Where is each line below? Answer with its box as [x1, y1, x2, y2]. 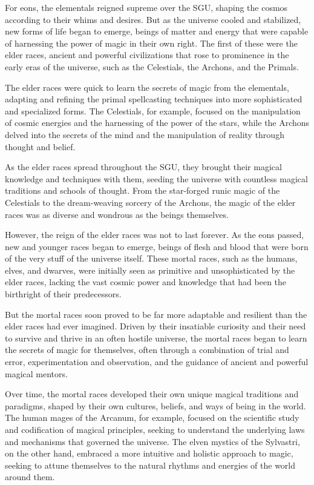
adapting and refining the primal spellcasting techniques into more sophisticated [5, 93, 303, 105]
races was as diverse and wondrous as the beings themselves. [5, 208, 229, 220]
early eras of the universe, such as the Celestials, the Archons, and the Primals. [5, 60, 299, 73]
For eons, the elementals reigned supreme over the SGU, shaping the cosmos [5, 1, 288, 13]
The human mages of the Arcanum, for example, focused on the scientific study [5, 411, 299, 424]
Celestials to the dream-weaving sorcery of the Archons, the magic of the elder [5, 196, 296, 208]
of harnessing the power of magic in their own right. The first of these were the [5, 36, 298, 49]
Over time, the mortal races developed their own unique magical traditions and [5, 388, 299, 400]
